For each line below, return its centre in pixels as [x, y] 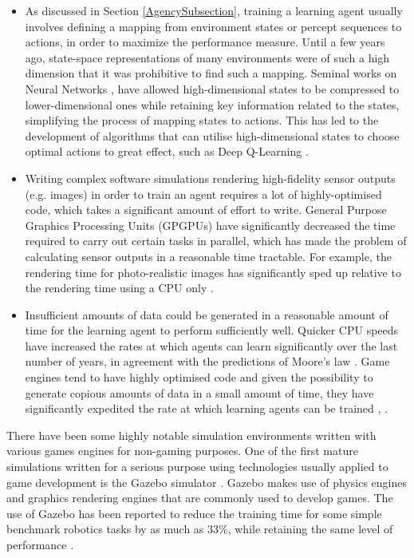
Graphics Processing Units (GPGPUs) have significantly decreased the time [210, 225]
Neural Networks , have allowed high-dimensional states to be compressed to [212, 88]
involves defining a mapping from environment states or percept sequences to [213, 26]
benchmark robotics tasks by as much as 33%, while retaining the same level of [200, 529]
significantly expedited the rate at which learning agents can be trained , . [206, 408]
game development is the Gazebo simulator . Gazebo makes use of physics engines [207, 482]
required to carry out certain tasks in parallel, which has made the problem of [216, 241]
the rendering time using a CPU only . [119, 288]
